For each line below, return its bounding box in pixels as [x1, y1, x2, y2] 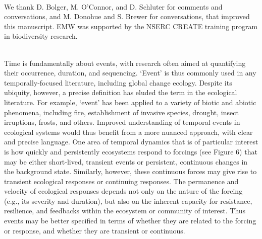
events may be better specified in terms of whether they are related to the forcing [4, 215, 256, 226]
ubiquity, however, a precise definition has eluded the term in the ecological [4, 87, 237, 98]
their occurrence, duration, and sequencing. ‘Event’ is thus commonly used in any [4, 67, 256, 78]
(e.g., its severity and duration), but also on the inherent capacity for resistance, [4, 195, 252, 206]
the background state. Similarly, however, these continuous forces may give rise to [4, 166, 257, 177]
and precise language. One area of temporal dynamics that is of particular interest [4, 136, 258, 147]
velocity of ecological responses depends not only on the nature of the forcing [4, 186, 243, 196]
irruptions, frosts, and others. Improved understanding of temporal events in [4, 117, 240, 127]
